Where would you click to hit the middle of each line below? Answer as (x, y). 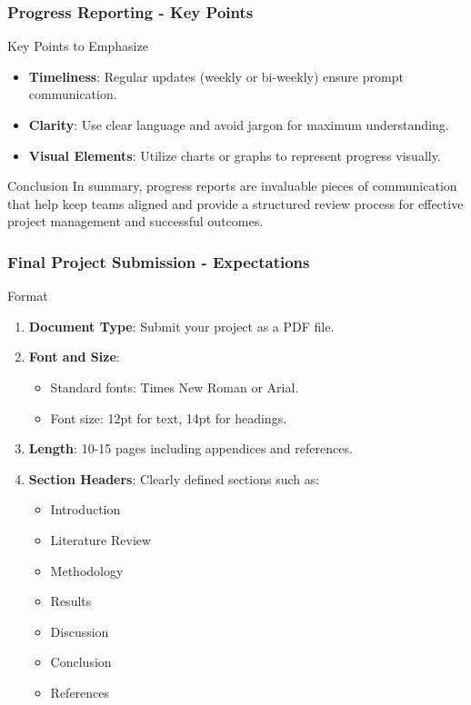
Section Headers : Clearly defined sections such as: (174, 478)
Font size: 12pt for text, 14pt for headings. (169, 417)
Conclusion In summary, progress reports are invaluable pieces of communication (232, 186)
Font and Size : (74, 357)
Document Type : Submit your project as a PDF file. (181, 326)
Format (28, 296)
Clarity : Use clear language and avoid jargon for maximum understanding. (239, 124)
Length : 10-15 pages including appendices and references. (190, 448)
